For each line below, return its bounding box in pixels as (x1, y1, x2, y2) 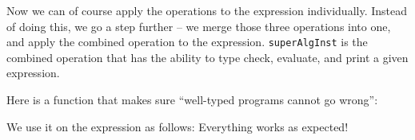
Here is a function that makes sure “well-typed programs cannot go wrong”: (6, 91, 378, 108)
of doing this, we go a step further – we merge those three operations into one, (6, 17, 391, 34)
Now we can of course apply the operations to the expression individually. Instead (6, 2, 408, 18)
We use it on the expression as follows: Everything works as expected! (6, 118, 349, 134)
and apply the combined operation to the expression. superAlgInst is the (6, 33, 368, 50)
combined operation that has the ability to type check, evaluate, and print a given (6, 49, 409, 65)
